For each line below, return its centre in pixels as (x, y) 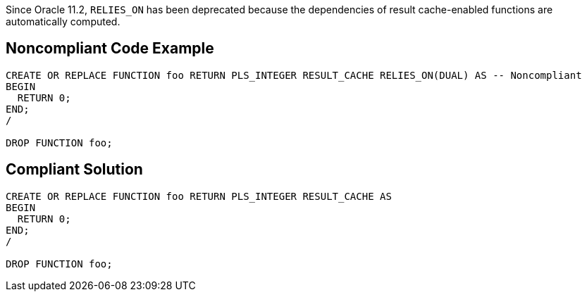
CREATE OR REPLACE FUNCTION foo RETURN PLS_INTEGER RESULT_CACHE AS (199, 196)
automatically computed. (63, 21)
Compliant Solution (74, 170)
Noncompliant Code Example (110, 49)
